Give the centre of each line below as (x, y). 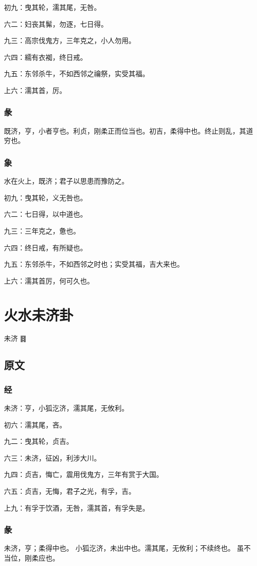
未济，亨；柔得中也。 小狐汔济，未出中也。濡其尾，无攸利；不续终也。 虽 (124, 548)
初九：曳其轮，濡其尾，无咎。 (52, 7)
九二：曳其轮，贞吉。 (39, 441)
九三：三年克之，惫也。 (42, 230)
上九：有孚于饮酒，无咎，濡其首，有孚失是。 (77, 507)
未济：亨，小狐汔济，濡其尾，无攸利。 (66, 408)
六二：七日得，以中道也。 (45, 214)
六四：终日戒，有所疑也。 (45, 247)
